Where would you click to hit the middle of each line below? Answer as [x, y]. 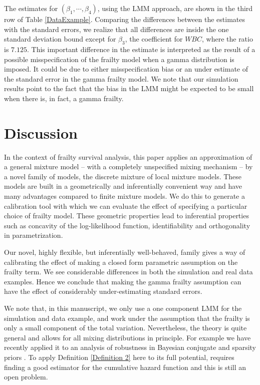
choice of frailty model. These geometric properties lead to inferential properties [126, 216]
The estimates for [31, 8]
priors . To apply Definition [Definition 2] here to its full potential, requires [119, 357]
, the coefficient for [154, 39]
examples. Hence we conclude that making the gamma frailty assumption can [123, 281]
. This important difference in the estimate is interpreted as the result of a [141, 49]
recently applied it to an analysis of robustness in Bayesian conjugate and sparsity [130, 347]
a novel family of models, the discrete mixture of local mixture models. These [123, 176]
